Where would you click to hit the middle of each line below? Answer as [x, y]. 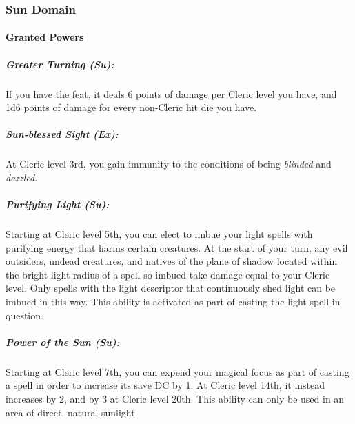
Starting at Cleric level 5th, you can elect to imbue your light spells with [159, 234]
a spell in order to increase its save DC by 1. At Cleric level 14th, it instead [165, 385]
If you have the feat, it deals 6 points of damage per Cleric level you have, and [171, 93]
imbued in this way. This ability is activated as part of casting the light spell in [173, 302]
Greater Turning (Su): [60, 64]
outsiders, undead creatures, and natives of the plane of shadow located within [172, 261]
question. [24, 315]
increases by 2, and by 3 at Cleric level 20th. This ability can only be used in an [175, 398]
